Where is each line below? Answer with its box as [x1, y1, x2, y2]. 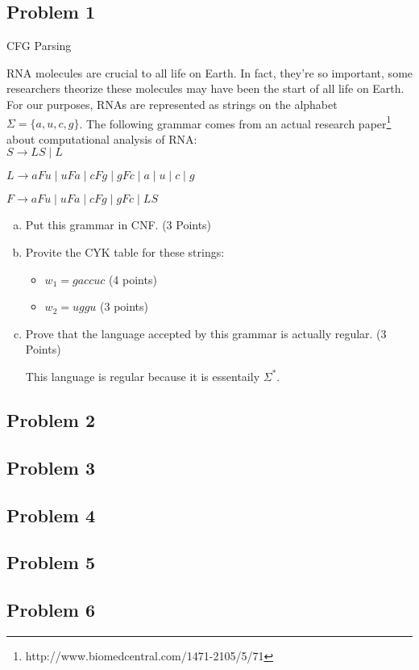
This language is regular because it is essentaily [25, 367, 260, 384]
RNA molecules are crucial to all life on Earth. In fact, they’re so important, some [6, 64, 413, 81]
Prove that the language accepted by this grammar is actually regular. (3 [25, 325, 387, 341]
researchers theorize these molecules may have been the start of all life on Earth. [6, 80, 404, 97]
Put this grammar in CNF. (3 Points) [25, 216, 212, 233]
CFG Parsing [6, 37, 72, 54]
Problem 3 [6, 454, 95, 479]
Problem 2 [6, 407, 95, 432]
